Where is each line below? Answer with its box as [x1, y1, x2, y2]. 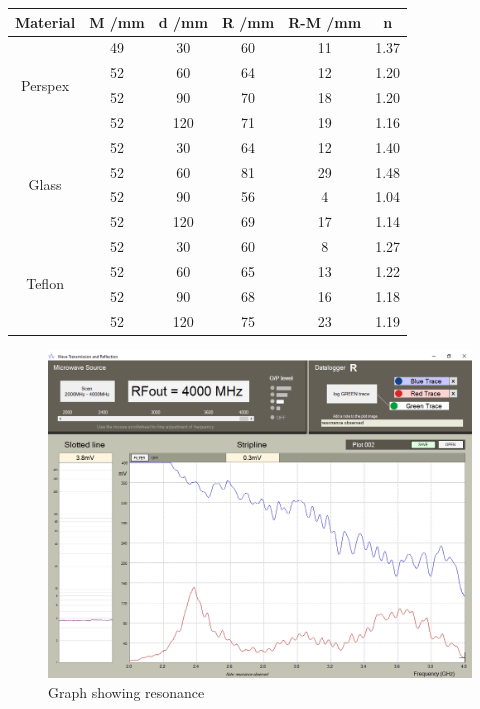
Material [15, 11, 76, 32]
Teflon [26, 273, 64, 294]
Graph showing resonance [48, 681, 205, 702]
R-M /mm [288, 11, 362, 32]
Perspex [21, 74, 70, 95]
